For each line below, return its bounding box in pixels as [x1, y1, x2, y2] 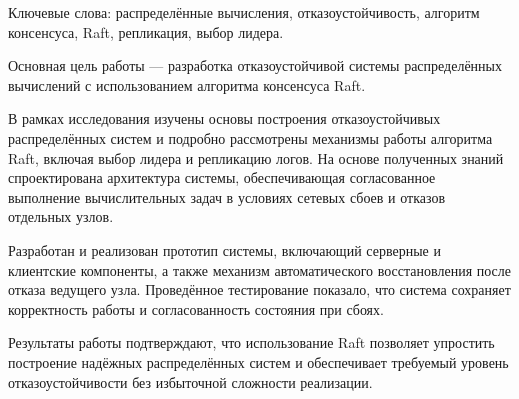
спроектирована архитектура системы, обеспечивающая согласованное [8, 167, 436, 188]
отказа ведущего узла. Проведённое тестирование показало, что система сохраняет [8, 279, 511, 300]
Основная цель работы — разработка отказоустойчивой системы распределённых [8, 55, 503, 76]
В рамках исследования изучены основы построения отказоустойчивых [8, 108, 441, 129]
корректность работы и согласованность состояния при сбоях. [8, 298, 384, 319]
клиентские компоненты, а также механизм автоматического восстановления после [8, 259, 511, 280]
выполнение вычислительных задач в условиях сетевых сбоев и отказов [8, 186, 446, 207]
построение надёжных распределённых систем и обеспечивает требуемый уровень [8, 351, 509, 372]
